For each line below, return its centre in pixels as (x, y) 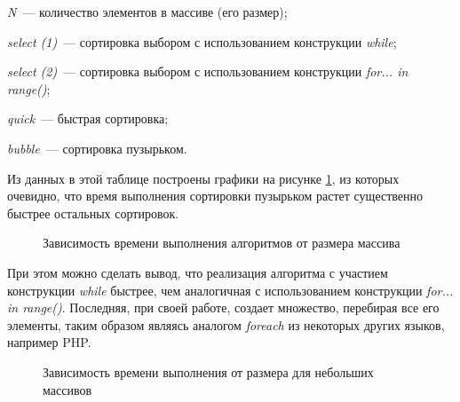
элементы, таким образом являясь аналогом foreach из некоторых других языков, (226, 324)
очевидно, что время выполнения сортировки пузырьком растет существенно (215, 196)
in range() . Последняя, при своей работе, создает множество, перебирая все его (223, 307)
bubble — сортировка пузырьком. (97, 148)
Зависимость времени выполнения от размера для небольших (208, 371)
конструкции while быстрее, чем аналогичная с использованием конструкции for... (230, 290)
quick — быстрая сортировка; (88, 118)
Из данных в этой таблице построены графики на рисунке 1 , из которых (203, 178)
